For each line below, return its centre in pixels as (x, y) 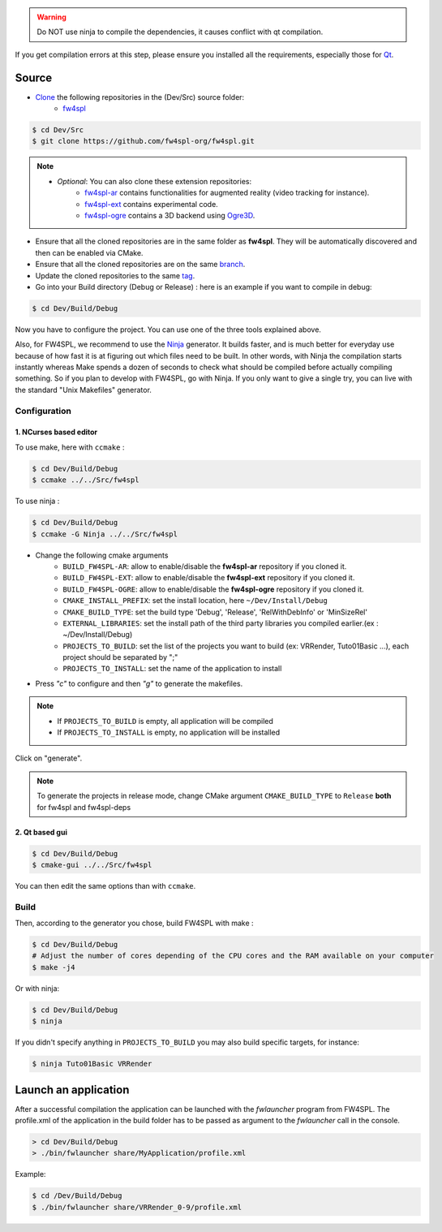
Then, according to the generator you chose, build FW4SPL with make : (135, 923)
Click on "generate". (49, 758)
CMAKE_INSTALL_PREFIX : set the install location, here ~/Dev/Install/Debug (195, 601)
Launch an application (72, 1090)
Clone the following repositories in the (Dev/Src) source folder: (140, 97)
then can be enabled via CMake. (89, 252)
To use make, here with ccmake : (70, 447)
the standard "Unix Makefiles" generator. (83, 390)
